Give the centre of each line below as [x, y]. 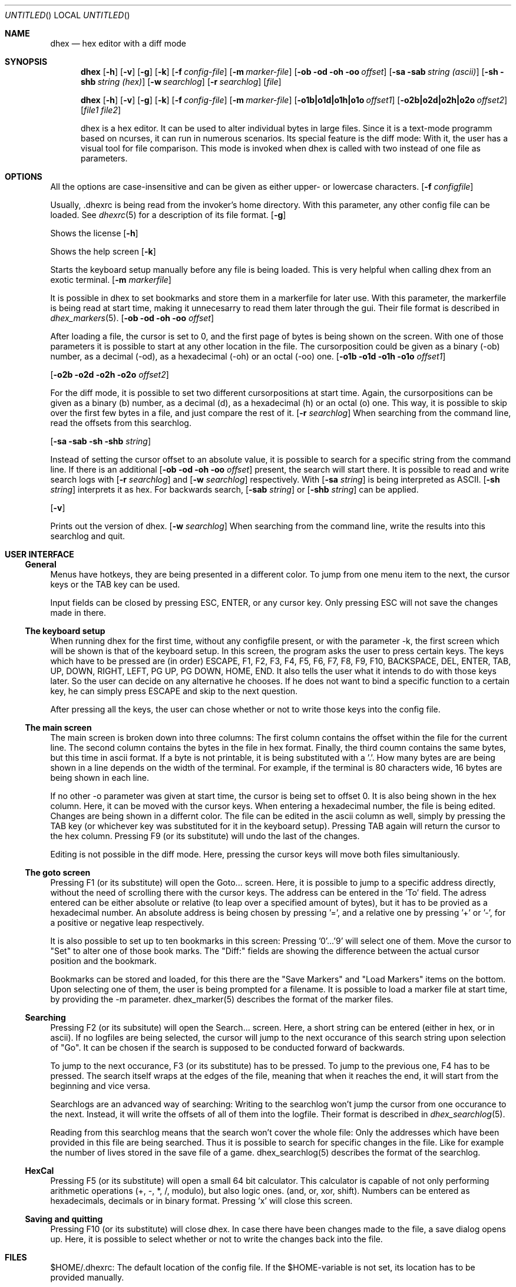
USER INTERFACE [39, 554]
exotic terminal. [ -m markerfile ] [111, 280]
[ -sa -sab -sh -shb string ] [101, 441]
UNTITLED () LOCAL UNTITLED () [67, 15]
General [41, 564]
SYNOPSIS [26, 62]
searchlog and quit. [88, 536]
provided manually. [87, 1277]
